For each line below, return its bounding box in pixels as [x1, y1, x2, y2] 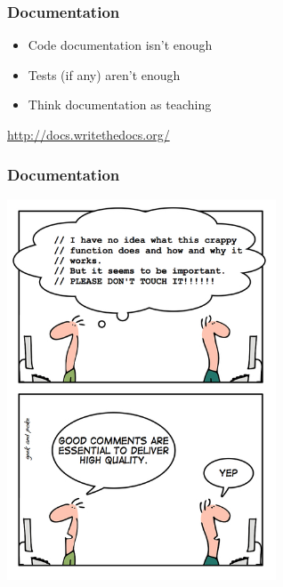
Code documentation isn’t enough [28, 36, 213, 54]
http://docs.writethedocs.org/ [7, 125, 170, 143]
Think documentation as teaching [28, 95, 212, 114]
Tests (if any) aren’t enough [28, 65, 181, 84]
